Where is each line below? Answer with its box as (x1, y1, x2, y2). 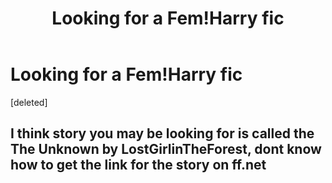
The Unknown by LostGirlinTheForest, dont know (10, 141, 322, 158)
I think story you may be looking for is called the (10, 125, 315, 142)
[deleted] (10, 96, 48, 108)
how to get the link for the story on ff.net (10, 157, 267, 174)
